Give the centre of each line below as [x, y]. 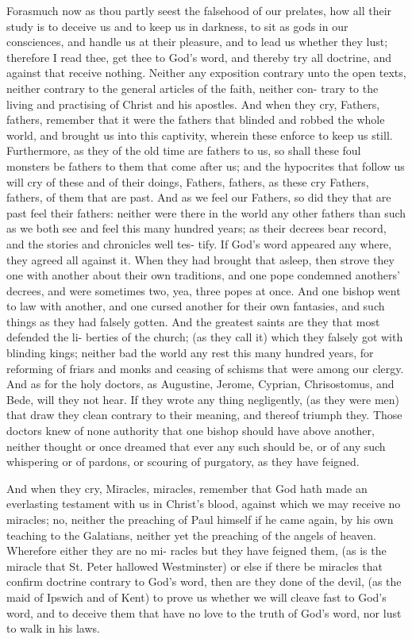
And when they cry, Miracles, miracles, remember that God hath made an [187, 488]
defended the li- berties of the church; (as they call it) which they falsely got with [205, 337]
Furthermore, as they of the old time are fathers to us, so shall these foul [184, 150]
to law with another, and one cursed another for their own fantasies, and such [196, 306]
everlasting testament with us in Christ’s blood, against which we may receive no [204, 504]
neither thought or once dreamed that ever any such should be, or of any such [196, 446]
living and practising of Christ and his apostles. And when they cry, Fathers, [193, 104]
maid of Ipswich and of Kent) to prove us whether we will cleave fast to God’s [196, 597]
